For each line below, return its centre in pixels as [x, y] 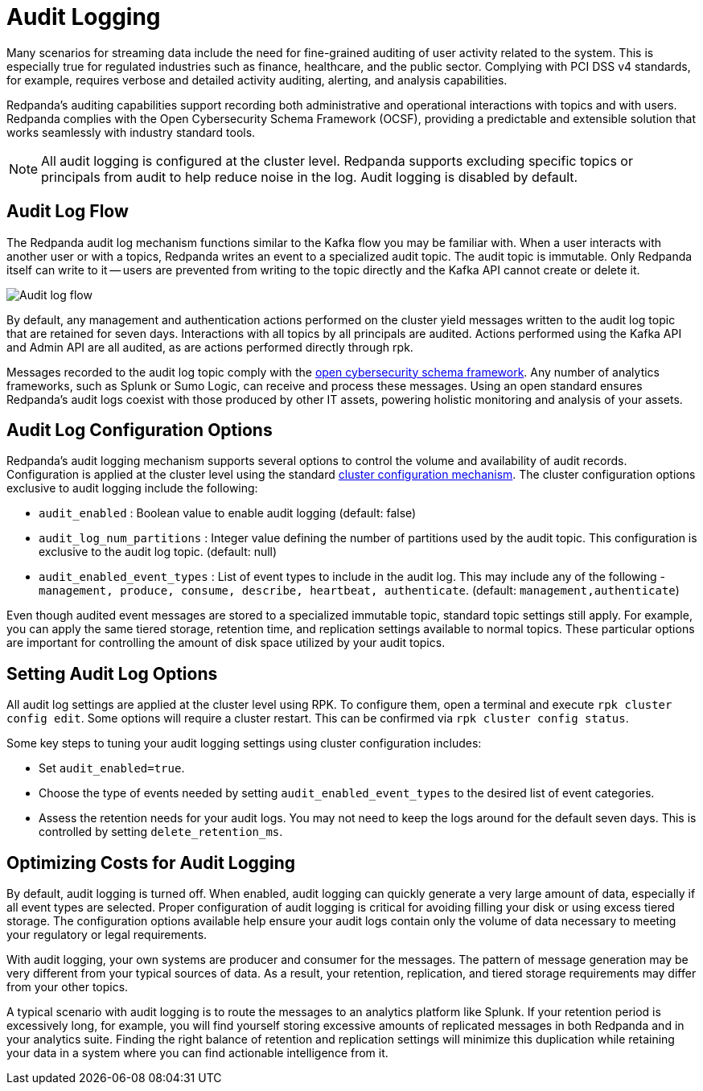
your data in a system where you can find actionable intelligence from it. [197, 1053]
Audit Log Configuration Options [140, 430]
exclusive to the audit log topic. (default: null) [158, 552]
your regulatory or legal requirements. [107, 935]
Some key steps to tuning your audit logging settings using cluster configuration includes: [244, 743]
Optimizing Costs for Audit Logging [151, 863]
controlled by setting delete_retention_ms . [161, 832]
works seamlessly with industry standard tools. [131, 132]
